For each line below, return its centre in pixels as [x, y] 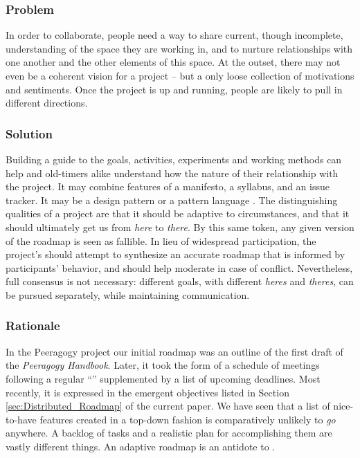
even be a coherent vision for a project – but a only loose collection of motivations [180, 75]
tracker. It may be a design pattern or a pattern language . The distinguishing [172, 200]
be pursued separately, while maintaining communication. [128, 294]
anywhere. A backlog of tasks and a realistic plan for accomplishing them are [169, 433]
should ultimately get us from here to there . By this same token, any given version [180, 227]
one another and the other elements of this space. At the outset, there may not [173, 62]
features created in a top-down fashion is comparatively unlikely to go [188, 419]
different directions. [47, 103]
